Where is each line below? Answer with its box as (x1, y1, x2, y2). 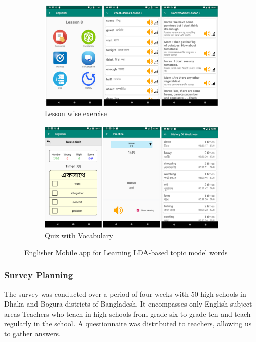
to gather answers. (4, 328, 61, 339)
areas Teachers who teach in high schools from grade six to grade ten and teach (4, 308, 251, 319)
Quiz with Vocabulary (45, 230, 113, 241)
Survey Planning (4, 269, 74, 281)
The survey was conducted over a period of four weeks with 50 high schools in (4, 288, 246, 299)
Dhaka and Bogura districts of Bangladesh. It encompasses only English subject (4, 298, 252, 309)
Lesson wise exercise (45, 108, 107, 119)
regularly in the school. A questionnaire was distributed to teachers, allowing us (4, 318, 252, 329)
